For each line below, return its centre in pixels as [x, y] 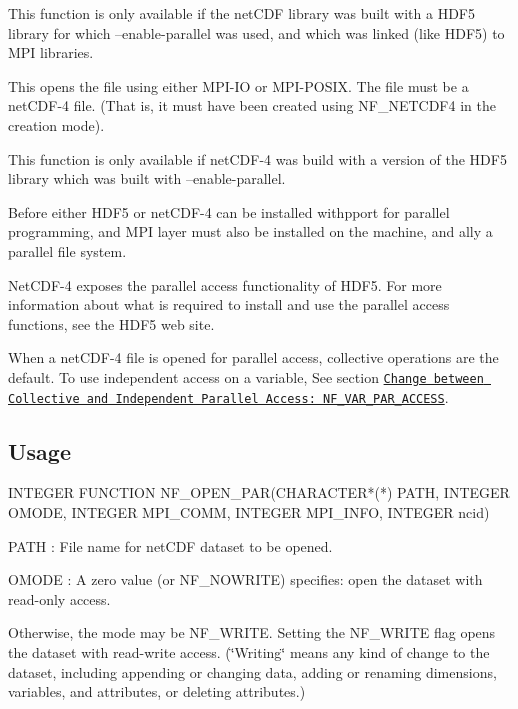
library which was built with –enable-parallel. [147, 178]
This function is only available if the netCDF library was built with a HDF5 [242, 13]
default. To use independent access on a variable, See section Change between [246, 376]
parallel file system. [67, 250]
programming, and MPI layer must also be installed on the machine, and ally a [250, 231]
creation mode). [56, 124]
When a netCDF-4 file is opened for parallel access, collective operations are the [253, 357]
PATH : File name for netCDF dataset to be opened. [170, 545]
